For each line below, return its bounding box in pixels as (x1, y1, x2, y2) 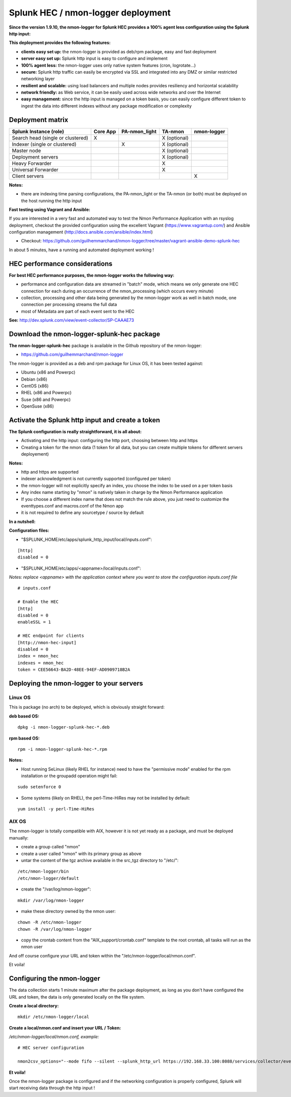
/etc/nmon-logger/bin (17, 869, 69, 874)
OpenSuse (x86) (21, 403, 54, 409)
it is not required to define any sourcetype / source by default (21, 509, 144, 516)
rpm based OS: (9, 735, 40, 741)
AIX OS (9, 818, 27, 825)
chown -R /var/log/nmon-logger (17, 926, 92, 932)
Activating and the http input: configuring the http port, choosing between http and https (21, 438, 198, 444)
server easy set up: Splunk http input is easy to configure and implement (21, 56, 168, 62)
